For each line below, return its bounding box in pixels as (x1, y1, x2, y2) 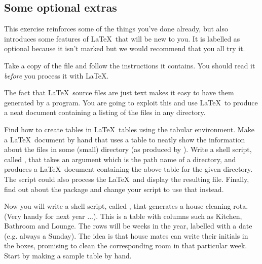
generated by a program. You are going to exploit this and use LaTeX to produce (4, 97, 258, 107)
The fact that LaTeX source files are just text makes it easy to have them (4, 87, 234, 98)
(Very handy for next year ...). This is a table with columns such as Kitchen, (4, 210, 242, 221)
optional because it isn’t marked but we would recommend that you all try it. (4, 43, 245, 54)
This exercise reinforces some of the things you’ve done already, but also (4, 23, 228, 34)
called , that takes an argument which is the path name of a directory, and (4, 154, 236, 164)
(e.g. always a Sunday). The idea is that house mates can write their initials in (4, 230, 248, 241)
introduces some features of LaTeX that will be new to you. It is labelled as (4, 33, 240, 44)
